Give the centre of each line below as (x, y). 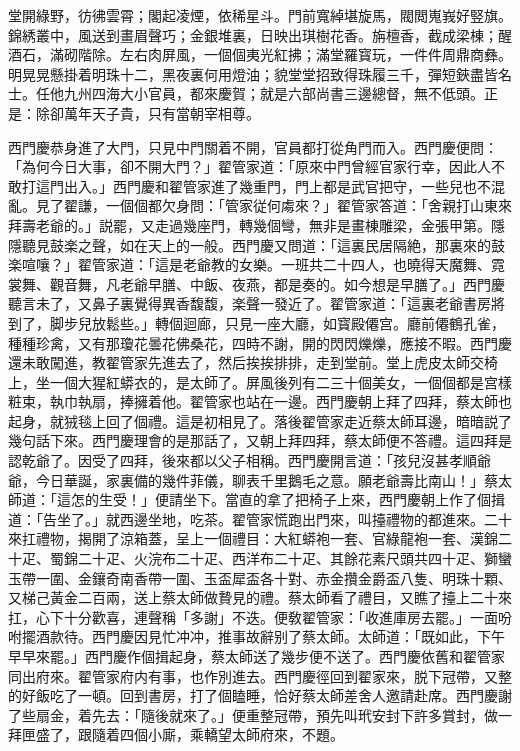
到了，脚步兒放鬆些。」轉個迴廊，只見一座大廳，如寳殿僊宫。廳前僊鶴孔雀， (256, 322)
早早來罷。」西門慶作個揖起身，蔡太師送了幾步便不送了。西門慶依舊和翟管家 (256, 656)
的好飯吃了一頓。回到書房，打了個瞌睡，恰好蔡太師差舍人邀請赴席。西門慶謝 (260, 695)
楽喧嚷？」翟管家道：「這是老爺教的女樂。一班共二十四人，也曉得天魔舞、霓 (256, 264)
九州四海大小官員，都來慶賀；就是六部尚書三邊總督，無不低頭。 (273, 93)
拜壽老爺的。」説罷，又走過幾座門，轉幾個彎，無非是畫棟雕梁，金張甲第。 (249, 224)
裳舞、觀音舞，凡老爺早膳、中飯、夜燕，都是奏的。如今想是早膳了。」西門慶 (256, 283)
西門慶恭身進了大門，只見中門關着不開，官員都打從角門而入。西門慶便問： (253, 146)
